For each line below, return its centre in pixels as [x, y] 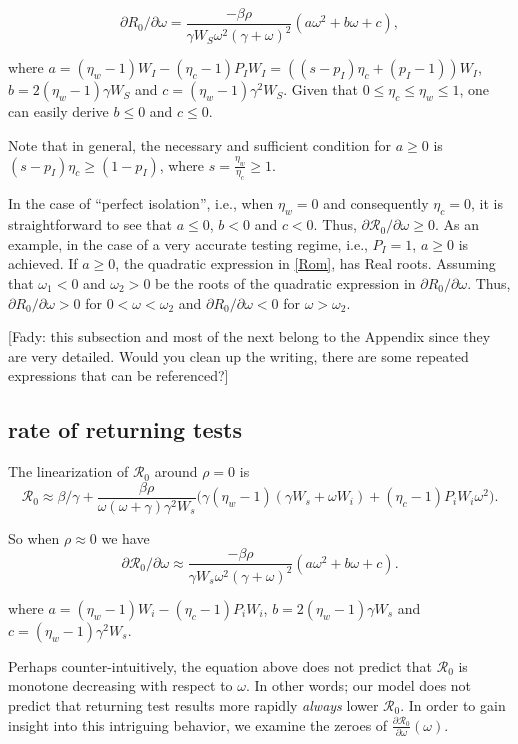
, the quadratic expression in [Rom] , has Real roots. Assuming [305, 263]
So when [34, 537]
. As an [456, 224]
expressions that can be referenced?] [118, 375]
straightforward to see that [90, 224]
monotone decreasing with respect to [120, 685]
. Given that [321, 89]
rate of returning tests [125, 429]
